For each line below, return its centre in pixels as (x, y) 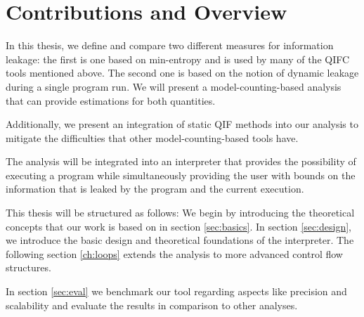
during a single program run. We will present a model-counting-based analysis (174, 86)
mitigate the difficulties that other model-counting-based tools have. (152, 137)
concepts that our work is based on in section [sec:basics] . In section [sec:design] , (179, 226)
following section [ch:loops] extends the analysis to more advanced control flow (174, 253)
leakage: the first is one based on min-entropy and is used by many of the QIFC (178, 59)
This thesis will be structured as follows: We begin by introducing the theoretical (180, 213)
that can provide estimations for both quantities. (111, 100)
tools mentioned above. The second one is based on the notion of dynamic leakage (182, 73)
